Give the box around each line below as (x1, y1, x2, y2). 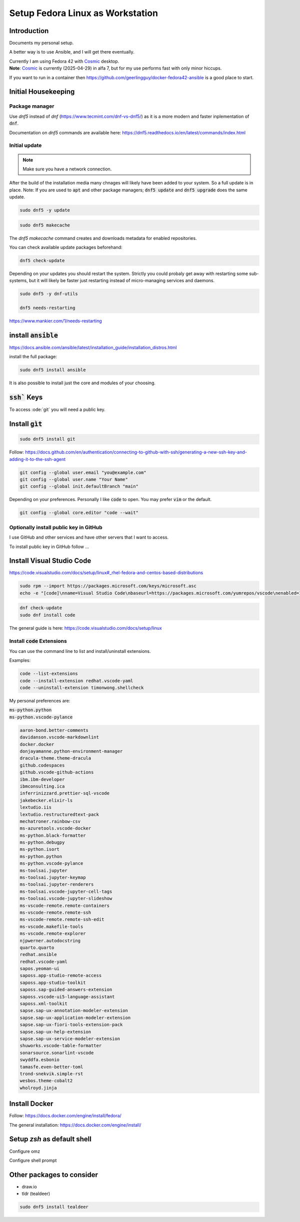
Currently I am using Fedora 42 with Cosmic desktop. (9, 58, 119, 64)
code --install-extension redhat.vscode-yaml (19, 678, 133, 683)
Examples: (9, 657, 31, 663)
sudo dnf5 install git (19, 436, 75, 442)
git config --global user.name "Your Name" (19, 476, 128, 482)
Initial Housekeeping (9, 88, 75, 96)
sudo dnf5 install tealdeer (19, 1204, 88, 1210)
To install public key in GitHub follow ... (9, 544, 89, 550)
